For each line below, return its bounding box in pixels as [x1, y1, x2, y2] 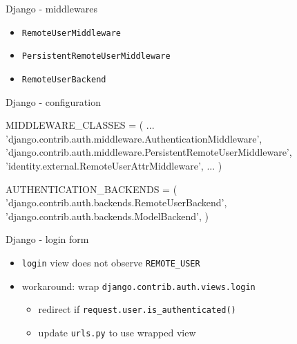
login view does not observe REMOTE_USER [21, 255, 200, 269]
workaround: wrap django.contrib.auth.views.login [21, 278, 256, 293]
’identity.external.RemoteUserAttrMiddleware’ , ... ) [6, 158, 222, 172]
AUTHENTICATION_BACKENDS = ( [6, 181, 178, 196]
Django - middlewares [6, 1, 97, 15]
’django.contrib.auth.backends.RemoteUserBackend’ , [6, 195, 227, 210]
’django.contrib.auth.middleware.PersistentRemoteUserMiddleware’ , [6, 145, 292, 159]
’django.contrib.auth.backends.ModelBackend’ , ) [6, 208, 209, 223]
